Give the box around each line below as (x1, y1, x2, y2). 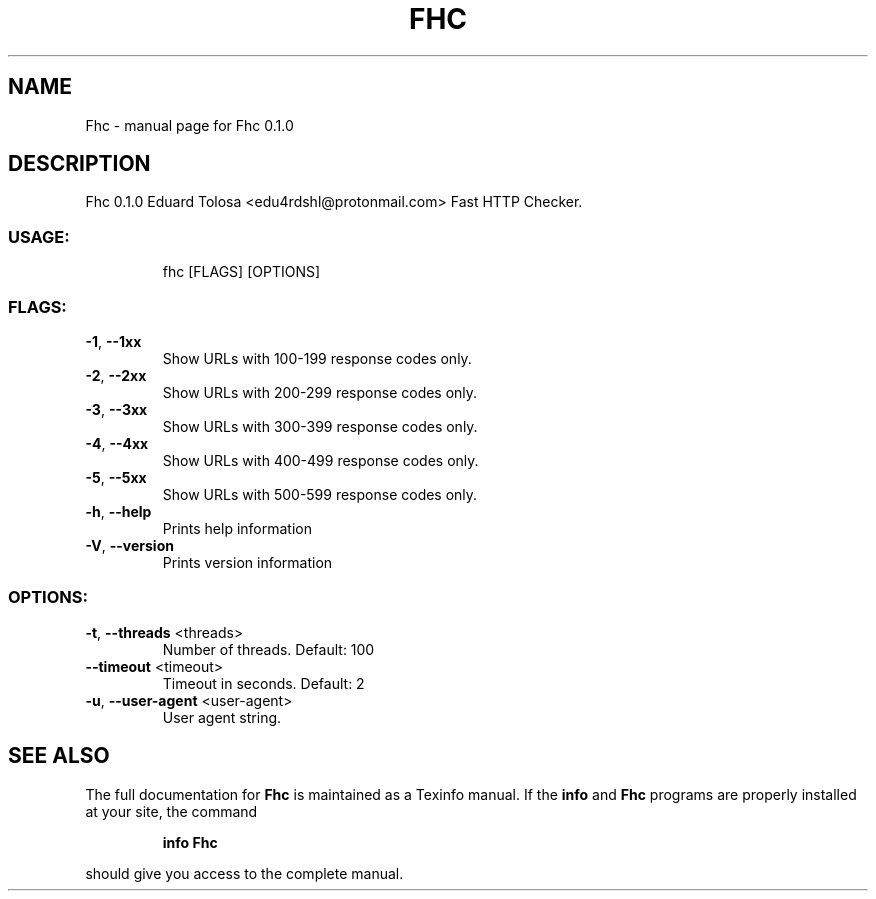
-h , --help (85, 502, 152, 520)
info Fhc (162, 833, 218, 851)
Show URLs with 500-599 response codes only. (162, 485, 478, 503)
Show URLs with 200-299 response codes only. (162, 383, 478, 401)
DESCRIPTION (8, 151, 151, 177)
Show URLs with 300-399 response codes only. (162, 417, 478, 435)
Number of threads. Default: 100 (162, 640, 375, 658)
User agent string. (162, 708, 282, 726)
